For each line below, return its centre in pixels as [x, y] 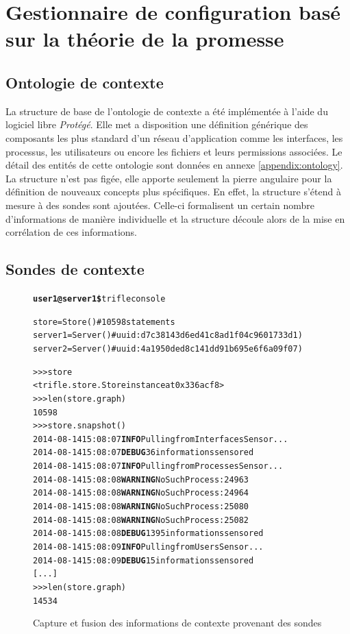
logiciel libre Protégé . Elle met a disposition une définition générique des [157, 124]
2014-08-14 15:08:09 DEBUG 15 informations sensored [143, 560]
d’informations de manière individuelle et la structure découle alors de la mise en [175, 218]
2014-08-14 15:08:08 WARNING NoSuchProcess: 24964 [141, 493]
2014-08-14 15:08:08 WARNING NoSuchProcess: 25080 [141, 507]
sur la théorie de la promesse [145, 39]
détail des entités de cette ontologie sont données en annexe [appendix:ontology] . [174, 165]
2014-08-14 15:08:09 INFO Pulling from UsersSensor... [148, 547]
